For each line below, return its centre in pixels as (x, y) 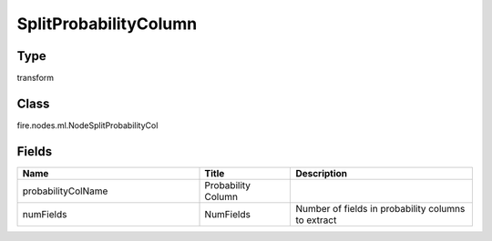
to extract (316, 220)
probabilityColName (65, 191)
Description (322, 173)
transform (36, 78)
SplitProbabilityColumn (107, 24)
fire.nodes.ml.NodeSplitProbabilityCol (87, 125)
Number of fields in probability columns (380, 208)
